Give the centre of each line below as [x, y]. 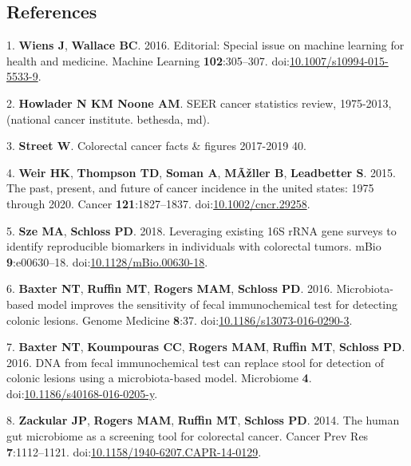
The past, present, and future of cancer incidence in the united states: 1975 [190, 188]
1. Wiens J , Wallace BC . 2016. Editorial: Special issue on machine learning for [205, 45]
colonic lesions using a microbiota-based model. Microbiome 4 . [159, 378]
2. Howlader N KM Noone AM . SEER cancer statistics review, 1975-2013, [199, 103]
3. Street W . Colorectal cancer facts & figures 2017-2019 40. [156, 146]
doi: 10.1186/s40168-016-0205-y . [82, 393]
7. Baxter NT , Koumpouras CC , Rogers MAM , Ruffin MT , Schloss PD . [206, 347]
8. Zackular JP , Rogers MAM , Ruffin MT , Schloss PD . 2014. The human [203, 420]
